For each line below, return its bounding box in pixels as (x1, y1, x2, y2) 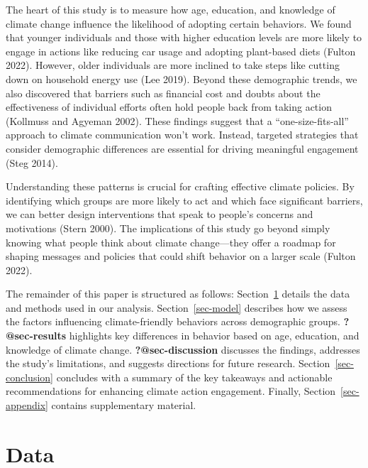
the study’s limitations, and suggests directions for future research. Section (6, 356, 330, 371)
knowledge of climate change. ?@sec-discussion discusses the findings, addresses (6, 342, 360, 357)
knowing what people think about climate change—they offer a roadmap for (6, 234, 336, 249)
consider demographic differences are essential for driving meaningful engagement (6, 141, 359, 156)
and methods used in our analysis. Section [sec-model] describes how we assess (6, 300, 347, 315)
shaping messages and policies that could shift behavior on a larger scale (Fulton (6, 249, 356, 263)
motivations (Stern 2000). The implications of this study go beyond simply (6, 220, 330, 235)
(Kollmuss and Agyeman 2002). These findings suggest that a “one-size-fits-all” (6, 113, 349, 128)
